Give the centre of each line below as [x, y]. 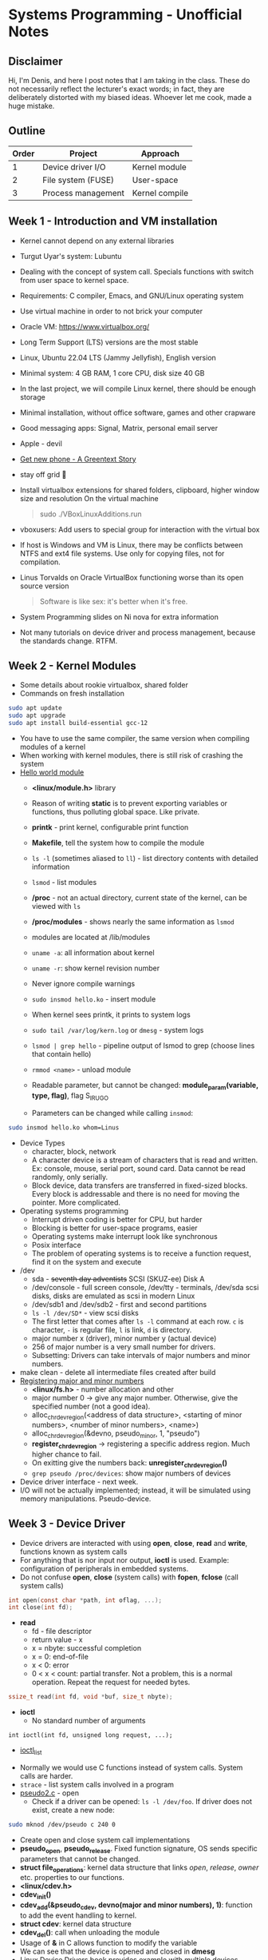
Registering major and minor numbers [82, 1380]
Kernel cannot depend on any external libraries [97, 241]
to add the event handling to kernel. [78, 1915]
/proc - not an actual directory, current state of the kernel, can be [139, 898]
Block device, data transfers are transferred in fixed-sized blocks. [140, 1185]
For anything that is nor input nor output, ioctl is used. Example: [124, 1560]
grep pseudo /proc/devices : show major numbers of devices [131, 1473]
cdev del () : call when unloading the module [90, 1934]
